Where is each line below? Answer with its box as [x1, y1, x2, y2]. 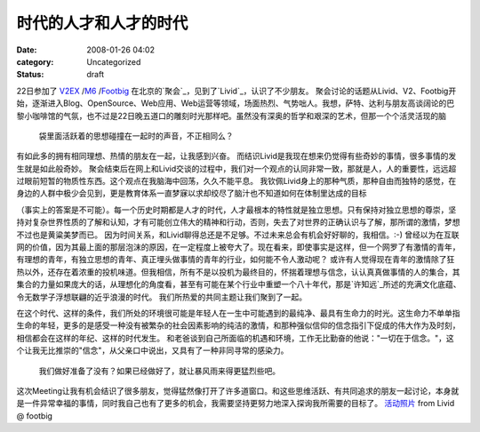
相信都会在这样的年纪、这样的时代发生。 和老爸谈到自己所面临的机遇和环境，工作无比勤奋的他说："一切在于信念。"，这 [16, 332, 454, 343]
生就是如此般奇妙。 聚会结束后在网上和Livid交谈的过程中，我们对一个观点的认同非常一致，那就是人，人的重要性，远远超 [16, 163, 457, 173]
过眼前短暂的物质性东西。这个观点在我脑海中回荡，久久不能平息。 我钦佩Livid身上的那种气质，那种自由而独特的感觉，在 [16, 176, 457, 187]
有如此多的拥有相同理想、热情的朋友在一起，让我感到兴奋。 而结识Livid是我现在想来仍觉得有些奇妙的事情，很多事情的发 [16, 151, 457, 162]
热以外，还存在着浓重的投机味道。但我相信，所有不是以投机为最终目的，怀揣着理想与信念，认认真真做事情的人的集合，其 [16, 267, 460, 277]
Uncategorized [86, 56, 141, 67]
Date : [16, 44, 37, 55]
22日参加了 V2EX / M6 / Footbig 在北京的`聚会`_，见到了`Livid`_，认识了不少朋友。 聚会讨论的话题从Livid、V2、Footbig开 [16, 85, 457, 96]
